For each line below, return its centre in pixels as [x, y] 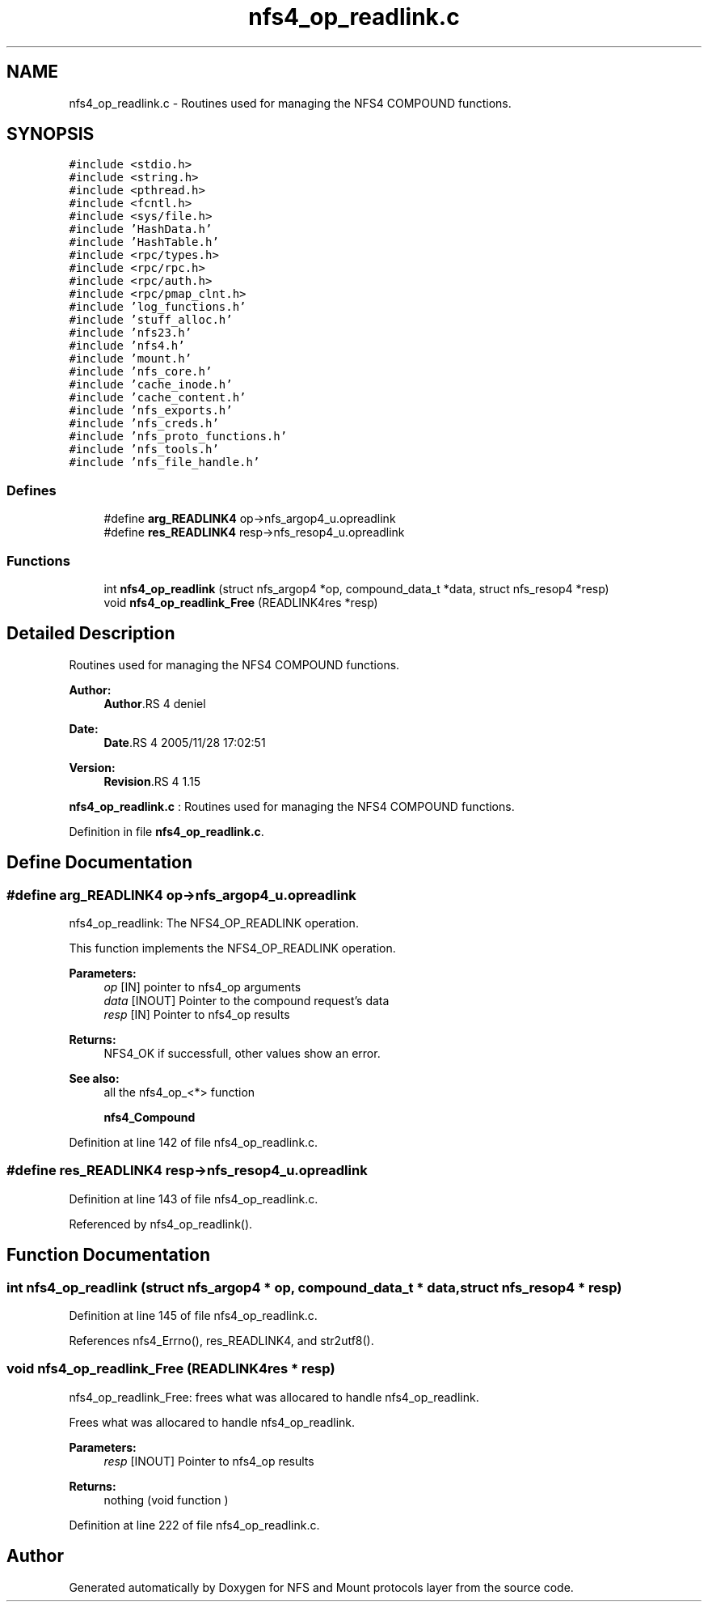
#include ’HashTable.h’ [144, 242]
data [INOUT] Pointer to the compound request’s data [247, 1001]
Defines [32, 490]
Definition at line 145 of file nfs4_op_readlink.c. [193, 1315]
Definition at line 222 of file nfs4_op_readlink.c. [194, 1525]
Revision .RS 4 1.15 [152, 781]
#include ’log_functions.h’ [158, 307]
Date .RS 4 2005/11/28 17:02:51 [185, 742]
